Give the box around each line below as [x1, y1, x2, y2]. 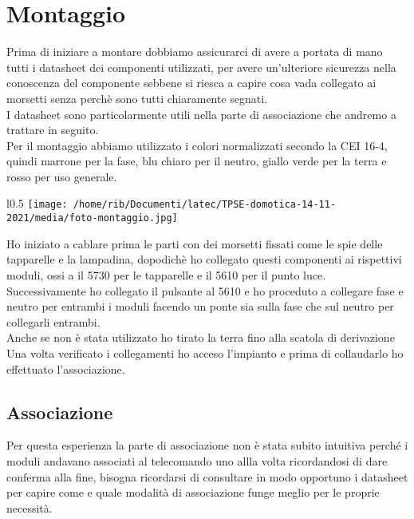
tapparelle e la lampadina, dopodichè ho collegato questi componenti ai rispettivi [6, 251, 402, 267]
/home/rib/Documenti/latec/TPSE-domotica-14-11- [73, 199, 337, 211]
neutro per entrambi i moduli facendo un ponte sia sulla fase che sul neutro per [6, 298, 394, 315]
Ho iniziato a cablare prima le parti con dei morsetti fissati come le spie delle [6, 235, 383, 252]
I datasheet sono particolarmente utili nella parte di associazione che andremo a [6, 105, 396, 122]
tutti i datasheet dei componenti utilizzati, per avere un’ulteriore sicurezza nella [6, 58, 396, 75]
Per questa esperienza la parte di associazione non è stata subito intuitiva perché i [6, 437, 408, 454]
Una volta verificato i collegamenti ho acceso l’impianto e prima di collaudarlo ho [6, 344, 404, 361]
